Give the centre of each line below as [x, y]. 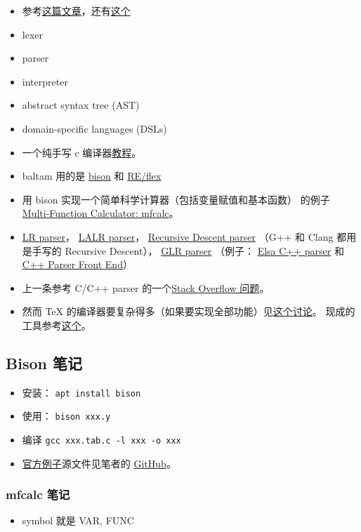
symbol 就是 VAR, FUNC [78, 520]
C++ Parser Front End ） [77, 264]
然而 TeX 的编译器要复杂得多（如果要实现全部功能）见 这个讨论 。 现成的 [189, 311]
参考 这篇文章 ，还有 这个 [76, 11]
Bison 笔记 [44, 363]
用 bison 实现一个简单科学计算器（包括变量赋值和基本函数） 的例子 [176, 199]
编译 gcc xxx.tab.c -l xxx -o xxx [101, 440]
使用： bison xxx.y [66, 416]
